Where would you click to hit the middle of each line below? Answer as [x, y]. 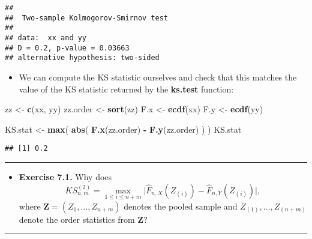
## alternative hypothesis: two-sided [82, 58]
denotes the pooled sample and [181, 206]
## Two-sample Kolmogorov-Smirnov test [87, 18]
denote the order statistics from [77, 219]
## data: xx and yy [46, 38]
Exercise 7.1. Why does [65, 176]
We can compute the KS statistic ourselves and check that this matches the [158, 77]
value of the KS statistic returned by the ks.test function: [126, 89]
